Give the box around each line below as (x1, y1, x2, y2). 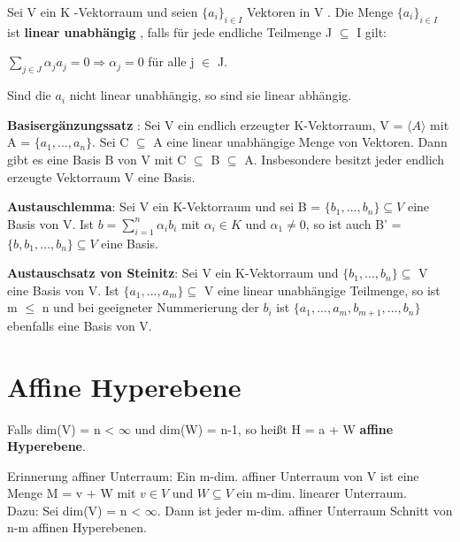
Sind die (7, 86, 51, 104)
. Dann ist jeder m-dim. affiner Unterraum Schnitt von (157, 500, 453, 519)
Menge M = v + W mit (7, 484, 136, 502)
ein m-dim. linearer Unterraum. (236, 484, 407, 502)
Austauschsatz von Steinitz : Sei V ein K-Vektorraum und (7, 263, 339, 282)
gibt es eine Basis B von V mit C (7, 149, 187, 168)
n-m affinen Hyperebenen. (7, 518, 147, 537)
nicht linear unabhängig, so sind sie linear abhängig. (69, 86, 352, 104)
